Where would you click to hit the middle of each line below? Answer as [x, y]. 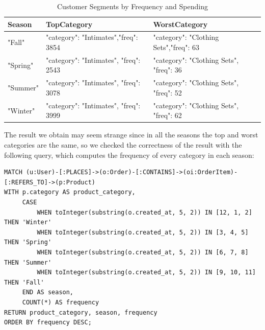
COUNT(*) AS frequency [61, 302]
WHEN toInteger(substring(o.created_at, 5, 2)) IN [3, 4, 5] [143, 232]
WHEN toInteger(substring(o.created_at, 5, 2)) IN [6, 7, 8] [143, 252]
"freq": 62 [167, 115]
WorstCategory [180, 24]
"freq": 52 [167, 92]
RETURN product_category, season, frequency [81, 312]
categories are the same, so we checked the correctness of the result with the [123, 145]
